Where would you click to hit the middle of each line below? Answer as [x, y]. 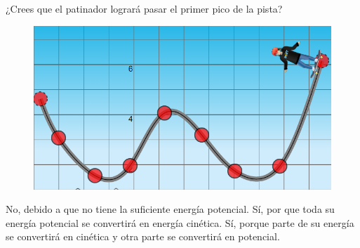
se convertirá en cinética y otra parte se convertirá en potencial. [143, 236]
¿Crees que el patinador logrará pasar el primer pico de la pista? [144, 8]
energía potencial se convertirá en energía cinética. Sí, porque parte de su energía [180, 222]
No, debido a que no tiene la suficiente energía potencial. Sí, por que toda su [170, 209]
